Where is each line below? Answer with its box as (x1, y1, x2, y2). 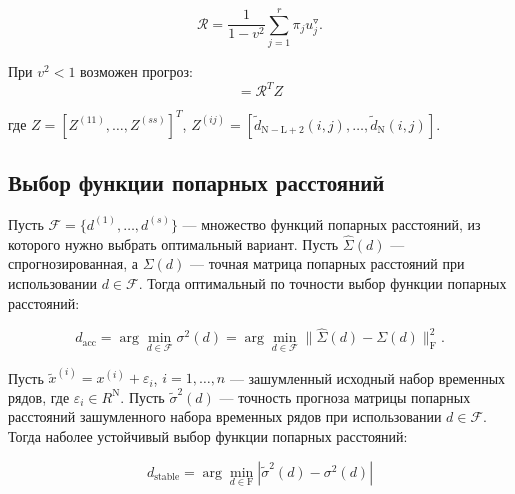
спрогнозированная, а (8, 253, 139, 274)
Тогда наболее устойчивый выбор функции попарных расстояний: (8, 425, 408, 446)
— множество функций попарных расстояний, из (182, 213, 481, 234)
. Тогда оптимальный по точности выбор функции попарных (138, 272, 507, 293)
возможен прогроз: (80, 61, 193, 82)
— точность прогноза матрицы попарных (219, 386, 471, 407)
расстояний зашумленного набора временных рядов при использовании (8, 406, 442, 427)
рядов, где (8, 386, 70, 407)
